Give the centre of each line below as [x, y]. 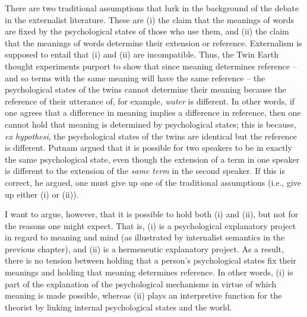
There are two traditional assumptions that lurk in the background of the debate [152, 8]
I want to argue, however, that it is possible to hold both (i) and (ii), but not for [152, 214]
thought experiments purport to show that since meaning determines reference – [151, 66]
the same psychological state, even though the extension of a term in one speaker [152, 159]
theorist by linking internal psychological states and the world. [118, 307]
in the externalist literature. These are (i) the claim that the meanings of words [149, 19]
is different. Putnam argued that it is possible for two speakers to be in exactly [148, 148]
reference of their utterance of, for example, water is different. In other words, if [150, 101]
